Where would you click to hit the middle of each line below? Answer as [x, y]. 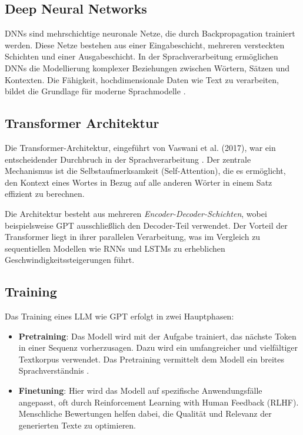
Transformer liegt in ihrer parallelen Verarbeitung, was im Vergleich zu [133, 237]
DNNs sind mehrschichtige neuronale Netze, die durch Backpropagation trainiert [150, 33]
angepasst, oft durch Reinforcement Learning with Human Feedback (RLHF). [159, 402]
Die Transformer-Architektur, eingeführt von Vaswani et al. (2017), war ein [140, 147]
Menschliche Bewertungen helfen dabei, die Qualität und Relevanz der [145, 413]
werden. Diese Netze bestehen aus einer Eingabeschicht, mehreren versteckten [145, 45]
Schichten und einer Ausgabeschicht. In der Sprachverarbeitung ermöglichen [141, 56]
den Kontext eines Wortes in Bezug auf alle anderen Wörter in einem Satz [139, 182]
